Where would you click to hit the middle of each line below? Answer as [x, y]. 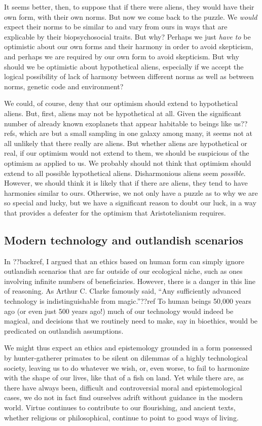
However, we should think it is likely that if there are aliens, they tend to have [126, 183]
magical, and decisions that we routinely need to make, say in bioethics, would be [131, 321]
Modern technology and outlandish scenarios [124, 240]
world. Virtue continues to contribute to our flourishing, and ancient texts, [120, 407]
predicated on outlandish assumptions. [64, 330]
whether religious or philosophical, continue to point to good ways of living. [121, 417]
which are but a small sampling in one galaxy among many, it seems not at [136, 133]
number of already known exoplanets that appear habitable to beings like [118, 123]
